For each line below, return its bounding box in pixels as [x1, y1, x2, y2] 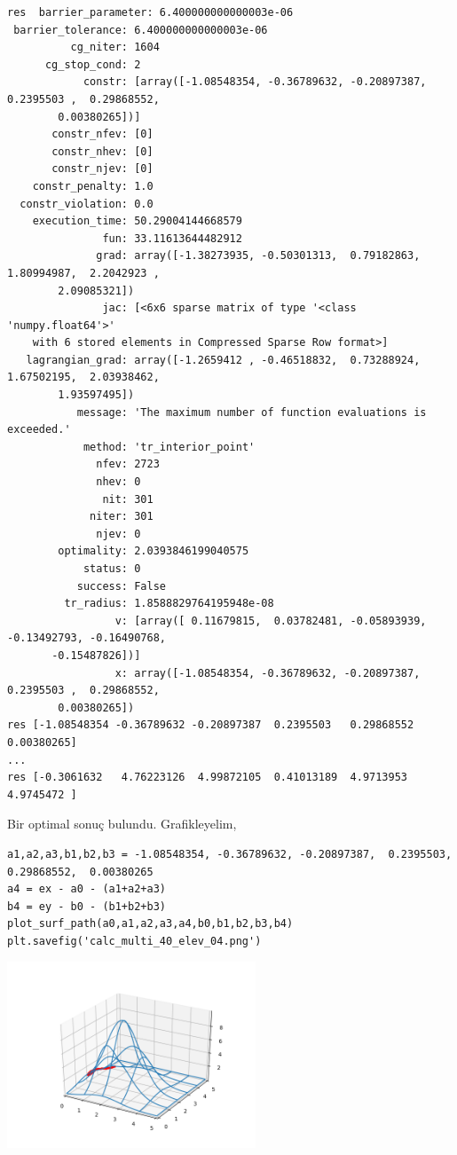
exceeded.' [7, 423, 71, 436]
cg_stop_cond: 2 [44, 58, 141, 71]
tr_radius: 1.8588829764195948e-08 [64, 597, 274, 610]
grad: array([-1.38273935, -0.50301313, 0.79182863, [96, 249, 421, 263]
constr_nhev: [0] [51, 145, 154, 158]
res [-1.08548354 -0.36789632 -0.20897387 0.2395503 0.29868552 [7, 719, 414, 732]
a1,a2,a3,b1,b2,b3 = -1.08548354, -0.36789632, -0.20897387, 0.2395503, [7, 847, 453, 860]
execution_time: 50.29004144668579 [32, 215, 242, 228]
